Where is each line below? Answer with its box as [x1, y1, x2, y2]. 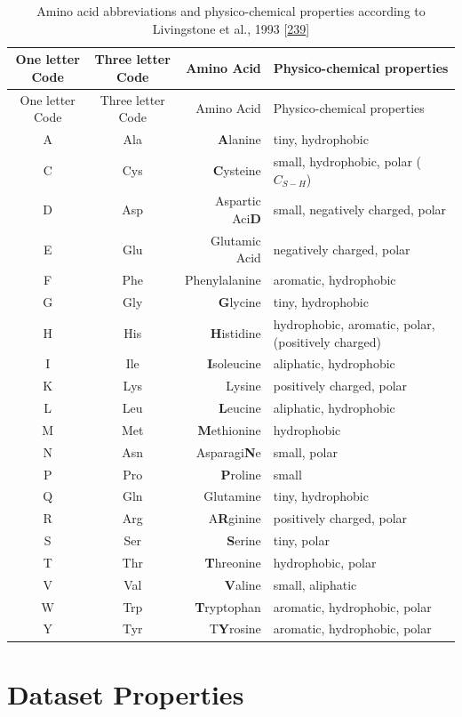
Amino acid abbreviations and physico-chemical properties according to [36, 2, 426, 20]
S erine [227, 531, 261, 550]
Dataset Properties [7, 675, 244, 712]
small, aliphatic [273, 575, 357, 593]
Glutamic [210, 230, 261, 249]
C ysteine [212, 160, 261, 179]
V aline [224, 575, 261, 593]
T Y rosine [209, 619, 261, 638]
